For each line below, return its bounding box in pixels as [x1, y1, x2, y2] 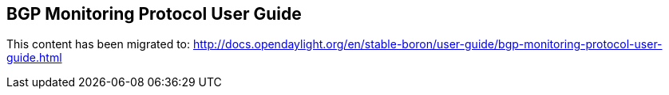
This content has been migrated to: [6, 37, 191, 51]
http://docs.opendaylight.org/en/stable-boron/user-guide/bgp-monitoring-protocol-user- [192, 37, 663, 51]
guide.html [6, 51, 62, 65]
